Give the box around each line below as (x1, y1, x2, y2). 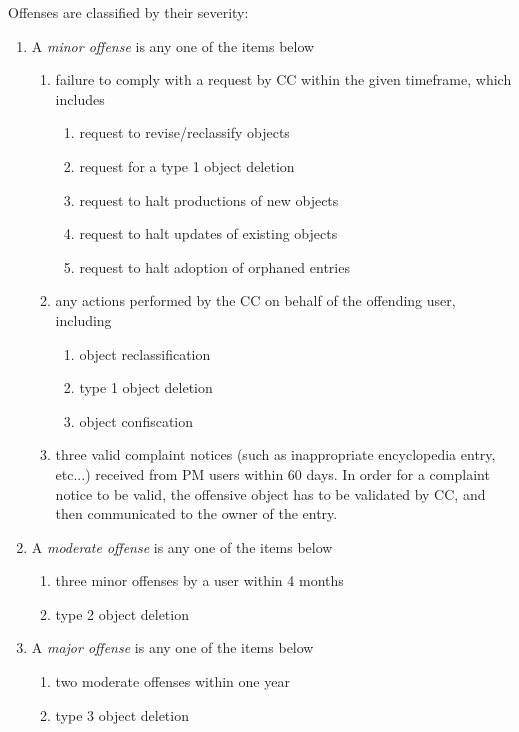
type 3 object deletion (55, 704, 189, 725)
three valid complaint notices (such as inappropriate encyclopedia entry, (55, 444, 496, 465)
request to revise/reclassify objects (79, 122, 290, 143)
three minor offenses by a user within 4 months (55, 570, 344, 591)
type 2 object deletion (55, 603, 189, 624)
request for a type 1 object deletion (79, 155, 295, 176)
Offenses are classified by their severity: (8, 2, 249, 22)
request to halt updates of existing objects (79, 223, 338, 244)
